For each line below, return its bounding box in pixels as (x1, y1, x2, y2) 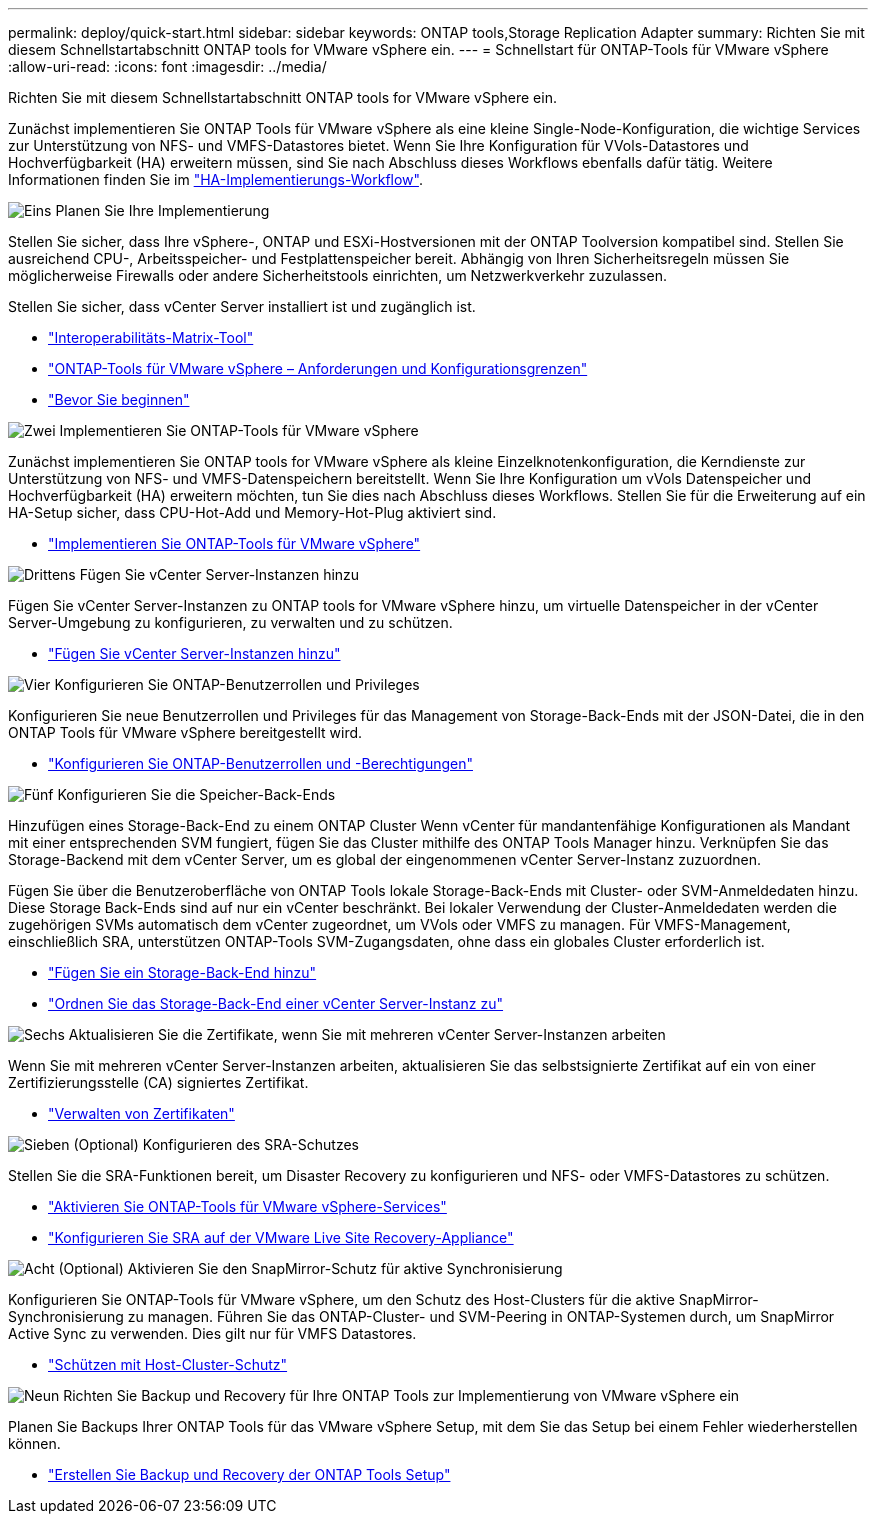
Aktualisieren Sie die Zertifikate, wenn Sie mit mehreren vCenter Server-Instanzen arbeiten (68, 1026, 666, 1043)
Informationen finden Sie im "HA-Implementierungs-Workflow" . (8, 171, 423, 188)
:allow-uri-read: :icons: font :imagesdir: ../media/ (8, 58, 327, 75)
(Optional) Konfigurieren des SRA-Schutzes (73, 1136, 360, 1153)
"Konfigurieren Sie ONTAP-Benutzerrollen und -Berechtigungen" (48, 755, 473, 772)
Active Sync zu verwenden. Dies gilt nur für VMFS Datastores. (8, 1325, 417, 1342)
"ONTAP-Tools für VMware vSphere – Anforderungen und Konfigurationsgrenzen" (48, 360, 588, 377)
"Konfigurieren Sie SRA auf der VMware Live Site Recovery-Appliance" (48, 1229, 514, 1246)
